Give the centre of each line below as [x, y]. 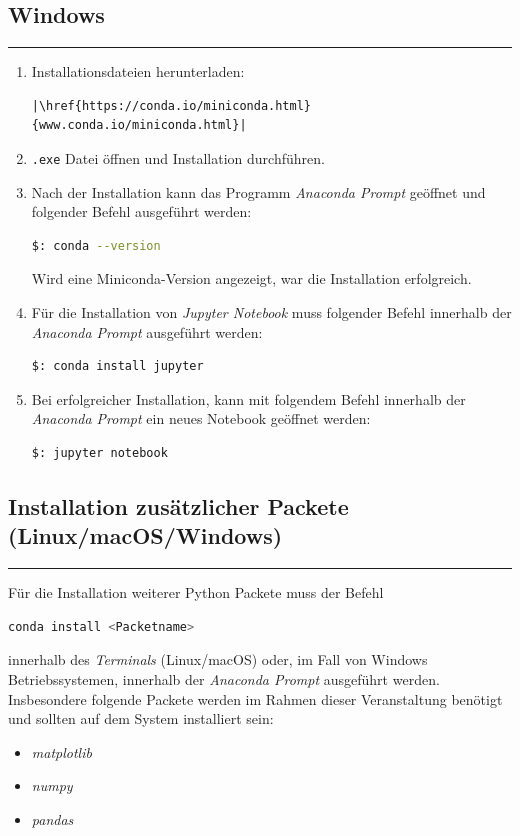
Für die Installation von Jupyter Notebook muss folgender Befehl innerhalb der [271, 312]
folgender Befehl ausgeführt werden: [141, 211]
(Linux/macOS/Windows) [145, 535]
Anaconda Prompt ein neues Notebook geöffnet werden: [201, 418]
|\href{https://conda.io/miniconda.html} [171, 105]
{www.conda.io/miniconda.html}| [139, 125]
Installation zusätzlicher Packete [178, 505]
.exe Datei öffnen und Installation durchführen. [178, 157]
